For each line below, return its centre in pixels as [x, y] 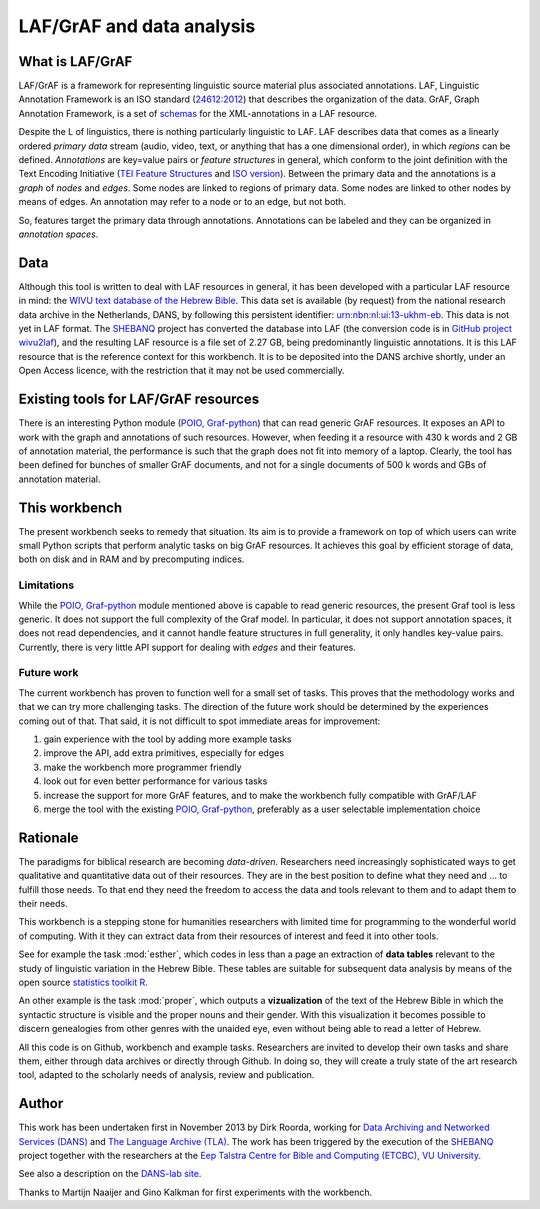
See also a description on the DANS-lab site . [110, 1174]
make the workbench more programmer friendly [142, 767]
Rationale [48, 837]
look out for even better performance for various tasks [155, 781]
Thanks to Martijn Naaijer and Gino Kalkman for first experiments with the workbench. [195, 1192]
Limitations [46, 585]
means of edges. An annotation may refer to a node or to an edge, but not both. [182, 202]
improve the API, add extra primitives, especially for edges [164, 753]
